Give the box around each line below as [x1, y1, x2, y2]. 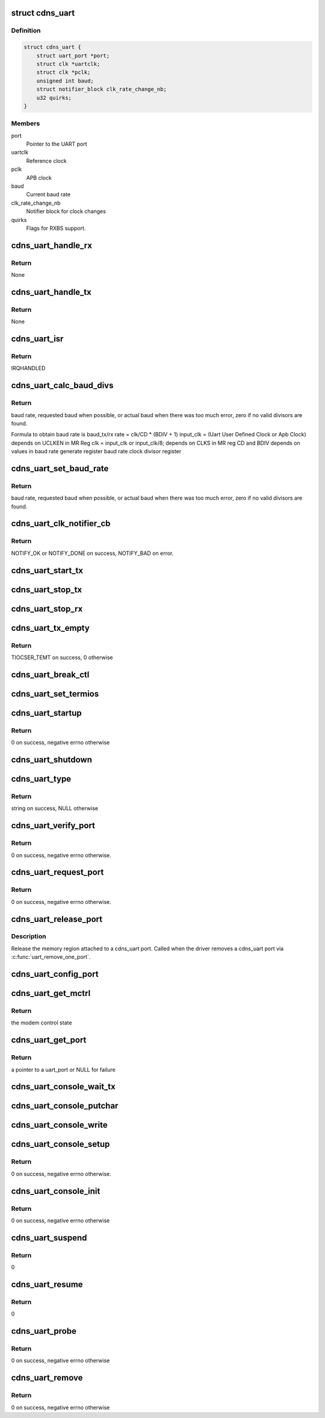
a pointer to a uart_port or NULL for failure [11, 1066, 116, 1073]
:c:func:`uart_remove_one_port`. [11, 953, 91, 961]
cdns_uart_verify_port [11, 820, 96, 831]
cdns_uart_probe [11, 1326, 76, 1336]
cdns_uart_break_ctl [11, 669, 90, 680]
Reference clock [26, 157, 67, 164]
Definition [11, 26, 41, 35]
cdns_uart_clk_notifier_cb [11, 518, 111, 529]
